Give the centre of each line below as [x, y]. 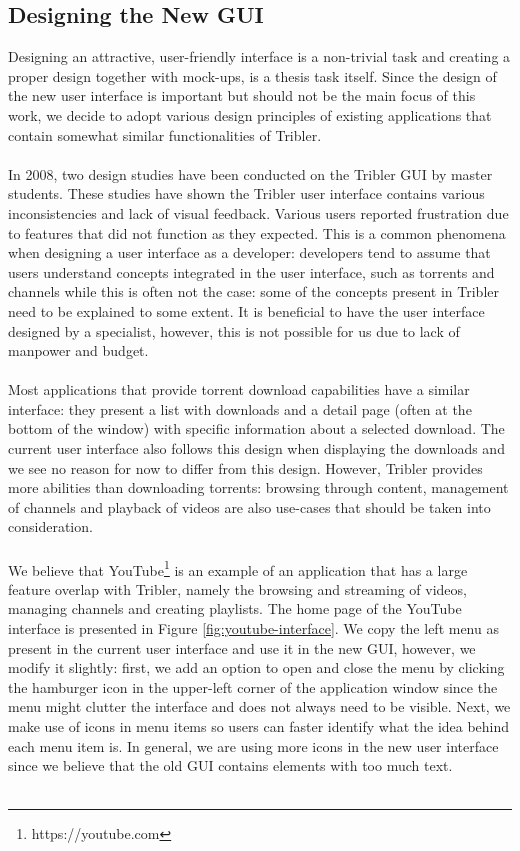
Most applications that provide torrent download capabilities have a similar [239, 389]
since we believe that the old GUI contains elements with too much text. [230, 765]
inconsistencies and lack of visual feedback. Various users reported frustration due [258, 212]
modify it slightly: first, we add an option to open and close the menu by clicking [256, 667]
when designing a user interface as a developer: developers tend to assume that [249, 252]
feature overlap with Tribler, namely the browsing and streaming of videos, [237, 588]
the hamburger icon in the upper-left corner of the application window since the [253, 686]
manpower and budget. [78, 350]
